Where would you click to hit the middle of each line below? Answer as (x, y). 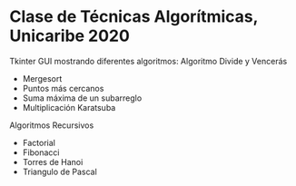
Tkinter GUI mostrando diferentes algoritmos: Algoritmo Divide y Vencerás (148, 61)
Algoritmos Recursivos (52, 125)
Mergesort (42, 78)
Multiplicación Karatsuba (69, 107)
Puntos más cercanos (63, 88)
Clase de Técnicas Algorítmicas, (134, 17)
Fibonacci (41, 152)
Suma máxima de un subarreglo (82, 98)
